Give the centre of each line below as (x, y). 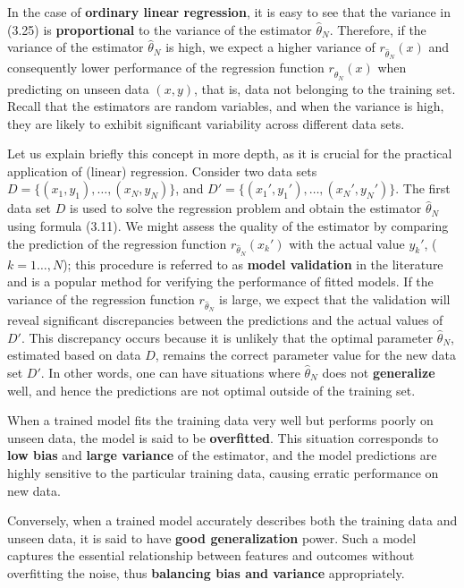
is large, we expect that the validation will (335, 299)
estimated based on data (74, 355)
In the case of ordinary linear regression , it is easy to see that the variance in (229, 12)
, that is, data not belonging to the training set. (325, 88)
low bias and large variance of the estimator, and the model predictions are (222, 455)
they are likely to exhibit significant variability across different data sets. (206, 123)
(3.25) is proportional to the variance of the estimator (160, 29)
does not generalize (379, 372)
